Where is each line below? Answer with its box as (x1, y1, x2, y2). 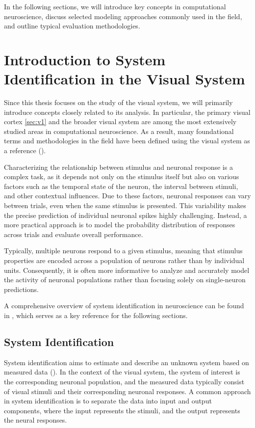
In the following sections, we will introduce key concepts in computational (4, 1, 226, 11)
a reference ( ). (4, 145, 46, 156)
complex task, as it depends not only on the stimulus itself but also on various (4, 171, 239, 182)
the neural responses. (4, 415, 67, 425)
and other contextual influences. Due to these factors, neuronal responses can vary (4, 190, 251, 201)
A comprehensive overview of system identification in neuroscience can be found (4, 300, 244, 311)
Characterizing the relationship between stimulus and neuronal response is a (4, 161, 233, 172)
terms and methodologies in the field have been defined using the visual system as (4, 135, 250, 146)
